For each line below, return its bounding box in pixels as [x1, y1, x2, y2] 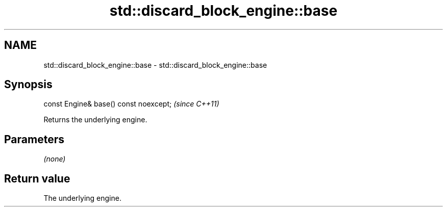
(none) [43, 154, 66, 164]
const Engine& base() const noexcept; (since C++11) [43, 99, 219, 109]
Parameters [4, 133, 64, 146]
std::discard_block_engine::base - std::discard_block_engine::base [43, 60, 267, 69]
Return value [4, 172, 70, 185]
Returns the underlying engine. [43, 115, 147, 124]
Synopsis [4, 78, 53, 91]
